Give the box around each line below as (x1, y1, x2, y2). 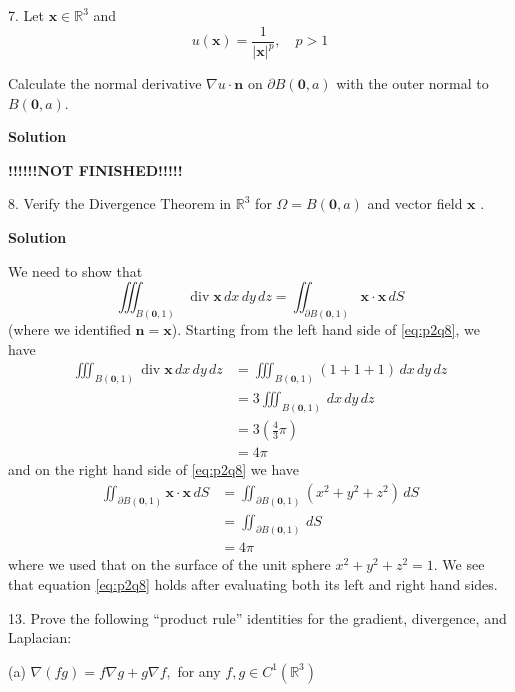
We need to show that (8, 260, 143, 281)
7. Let (8, 5, 44, 25)
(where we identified (8, 319, 131, 340)
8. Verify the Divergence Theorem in (8, 193, 232, 214)
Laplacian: (8, 627, 72, 648)
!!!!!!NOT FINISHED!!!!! (8, 159, 183, 180)
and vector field (367, 193, 463, 214)
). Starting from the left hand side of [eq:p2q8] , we (171, 319, 480, 340)
